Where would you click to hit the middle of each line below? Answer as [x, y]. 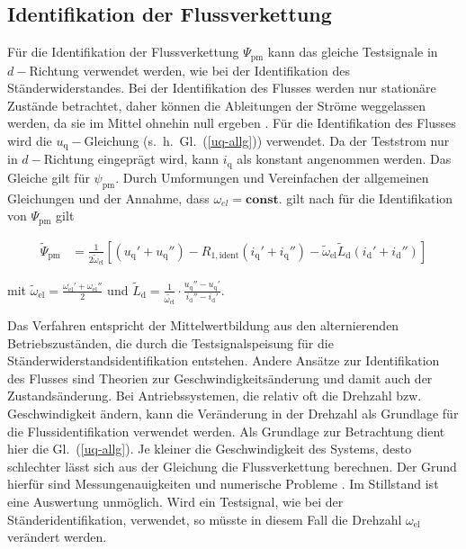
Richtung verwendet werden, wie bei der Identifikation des [190, 70]
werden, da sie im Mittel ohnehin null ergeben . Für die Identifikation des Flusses [232, 123]
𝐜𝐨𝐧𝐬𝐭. [264, 199]
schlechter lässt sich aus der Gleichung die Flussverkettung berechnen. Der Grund [232, 466]
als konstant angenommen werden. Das [344, 159]
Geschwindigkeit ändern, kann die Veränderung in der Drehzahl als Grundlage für [233, 414]
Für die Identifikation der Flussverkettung [123, 52]
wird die [30, 141]
